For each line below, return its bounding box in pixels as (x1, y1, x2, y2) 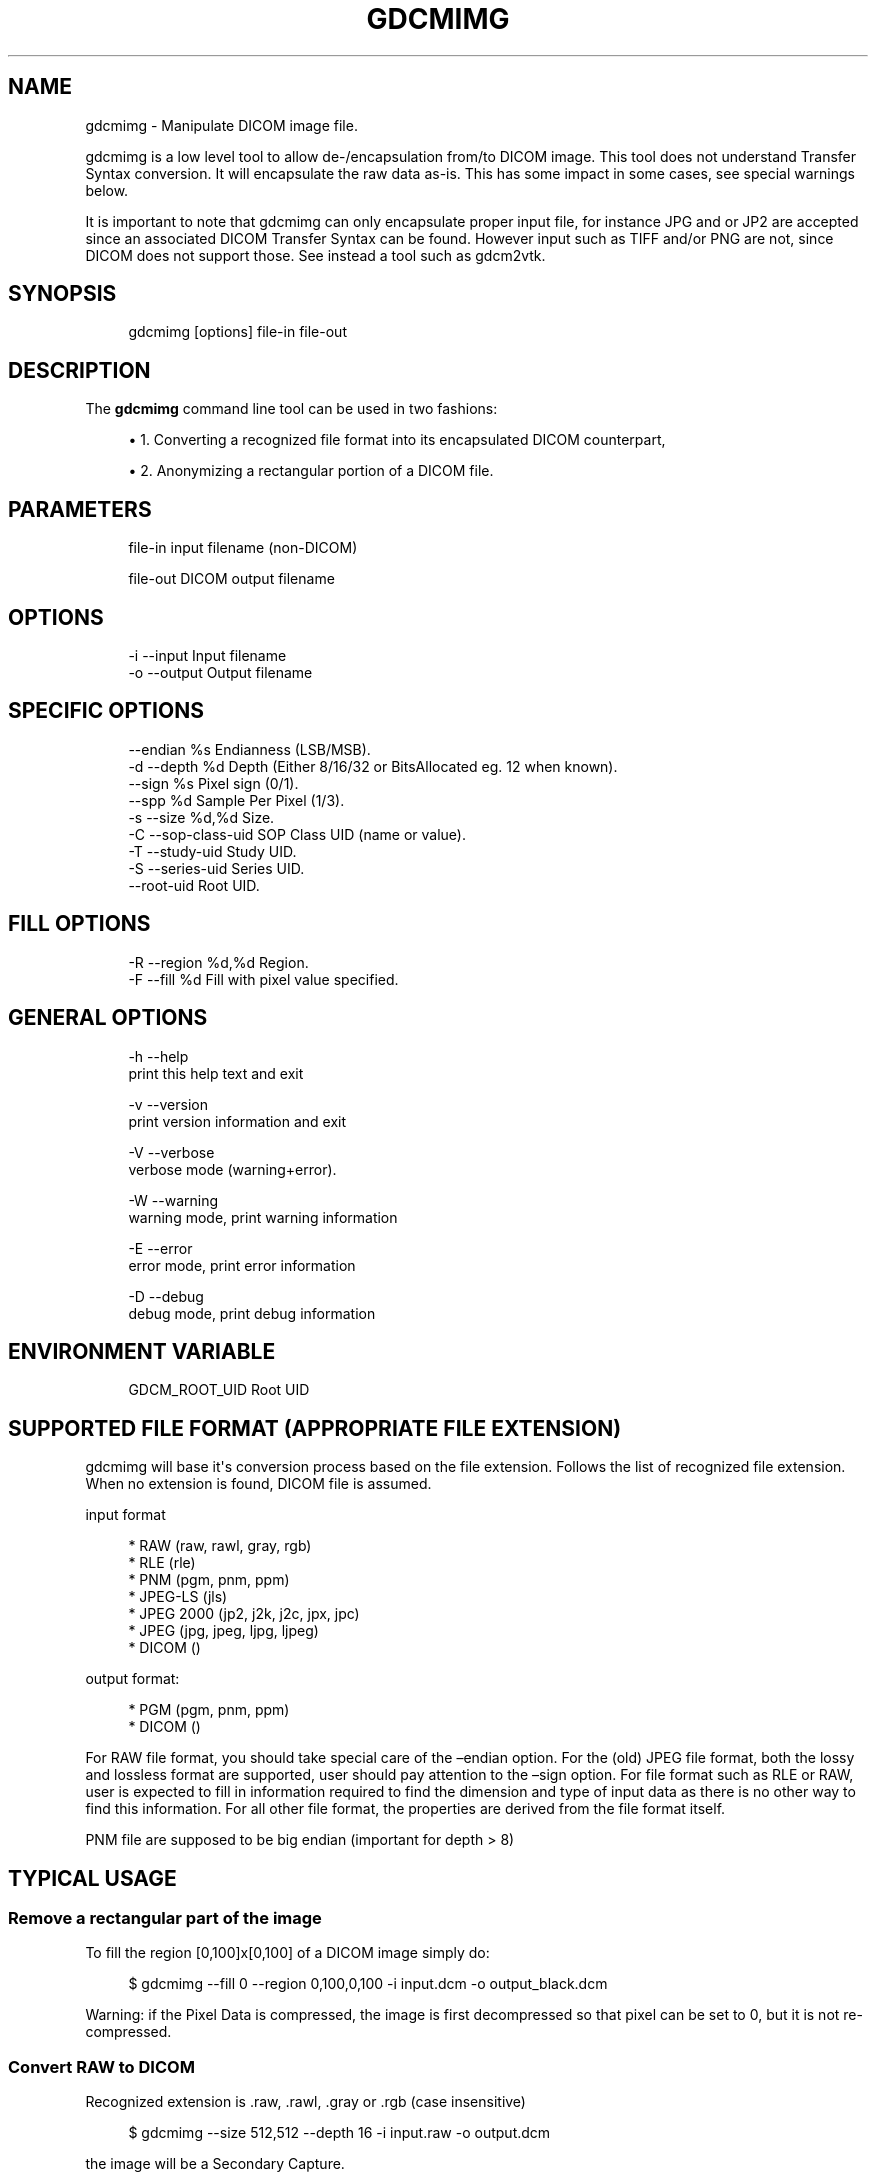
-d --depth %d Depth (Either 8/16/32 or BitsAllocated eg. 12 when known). (128, 757, 618, 775)
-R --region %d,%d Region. (128, 953, 309, 971)
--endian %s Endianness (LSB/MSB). (128, 740, 371, 758)
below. (85, 181, 129, 199)
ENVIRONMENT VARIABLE (8, 1338, 276, 1364)
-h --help (128, 1047, 189, 1065)
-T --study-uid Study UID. (128, 842, 297, 860)
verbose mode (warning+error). (128, 1160, 337, 1178)
